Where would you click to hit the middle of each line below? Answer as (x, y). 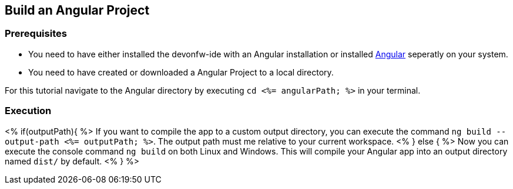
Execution (28, 111)
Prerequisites (36, 34)
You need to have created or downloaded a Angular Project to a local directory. (181, 72)
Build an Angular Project (77, 10)
